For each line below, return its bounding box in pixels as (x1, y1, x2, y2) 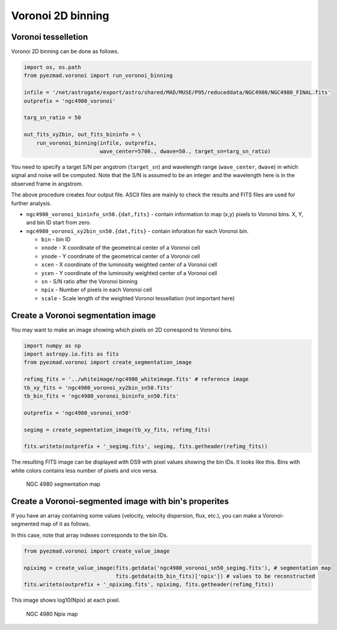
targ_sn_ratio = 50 (23, 114, 81, 121)
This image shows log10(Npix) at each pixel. (11, 596, 120, 604)
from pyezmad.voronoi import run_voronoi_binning (23, 72, 173, 79)
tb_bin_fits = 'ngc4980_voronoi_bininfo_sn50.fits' (23, 393, 180, 399)
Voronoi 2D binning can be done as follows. (11, 48, 120, 55)
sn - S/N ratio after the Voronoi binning (41, 278, 138, 285)
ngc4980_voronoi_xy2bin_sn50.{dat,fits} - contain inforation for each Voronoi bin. (26, 227, 249, 234)
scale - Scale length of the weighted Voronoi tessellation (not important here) (41, 294, 235, 301)
